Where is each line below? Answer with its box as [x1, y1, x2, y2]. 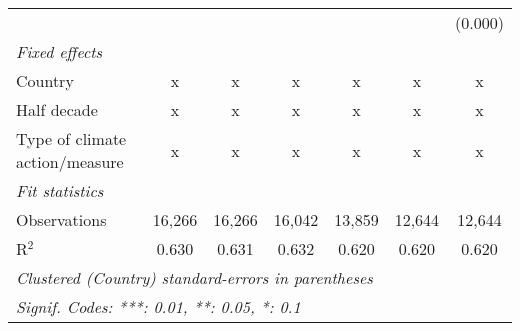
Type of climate [16, 127, 127, 150]
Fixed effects [16, 40, 103, 63]
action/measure [16, 150, 124, 173]
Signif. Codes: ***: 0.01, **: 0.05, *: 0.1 [16, 295, 301, 318]
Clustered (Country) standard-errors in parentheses [16, 266, 373, 289]
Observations [16, 208, 107, 231]
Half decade [16, 98, 98, 121]
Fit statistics [16, 179, 104, 202]
